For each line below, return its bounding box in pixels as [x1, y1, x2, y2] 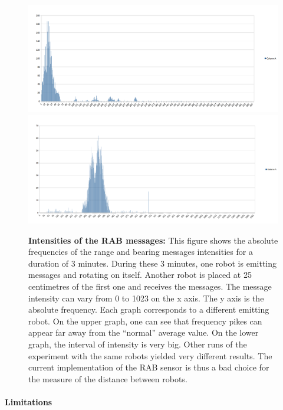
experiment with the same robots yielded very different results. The [28, 349, 272, 362]
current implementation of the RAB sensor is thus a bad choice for [28, 361, 269, 373]
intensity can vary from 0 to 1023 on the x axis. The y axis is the [28, 291, 264, 304]
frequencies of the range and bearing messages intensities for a [28, 245, 253, 258]
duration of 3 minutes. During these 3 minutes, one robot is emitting [28, 257, 277, 269]
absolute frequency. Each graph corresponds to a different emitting [28, 303, 269, 316]
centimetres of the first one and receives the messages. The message [28, 280, 272, 292]
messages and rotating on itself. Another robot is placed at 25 [28, 268, 252, 281]
